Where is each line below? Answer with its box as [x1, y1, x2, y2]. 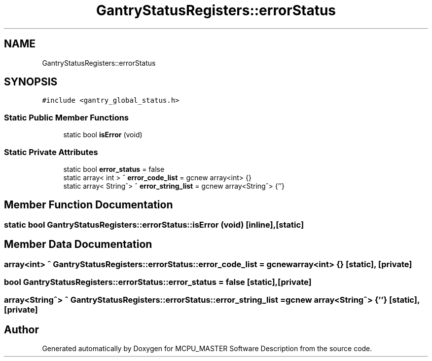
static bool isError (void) [63, 130, 143, 139]
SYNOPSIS [4, 76, 58, 88]
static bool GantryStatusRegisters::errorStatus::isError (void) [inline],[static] [4, 219, 304, 230]
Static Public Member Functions [4, 112, 129, 122]
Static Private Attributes [4, 147, 98, 157]
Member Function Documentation [4, 199, 173, 211]
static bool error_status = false [63, 164, 165, 173]
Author [4, 323, 39, 336]
